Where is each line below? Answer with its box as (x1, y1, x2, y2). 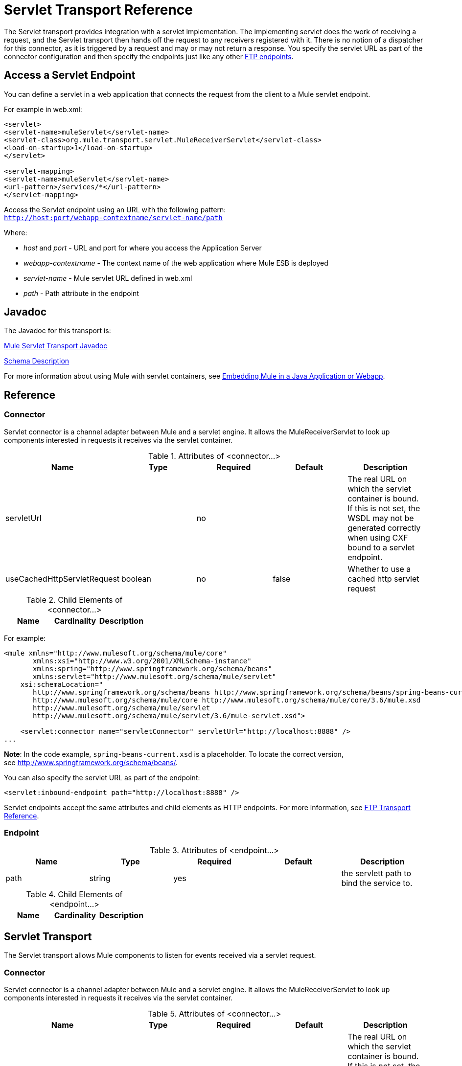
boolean (121, 573, 151, 584)
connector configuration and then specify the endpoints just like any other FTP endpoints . (4, 52, 294, 61)
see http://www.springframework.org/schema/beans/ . (4, 758, 178, 767)
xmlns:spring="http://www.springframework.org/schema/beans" (33, 664, 272, 673)
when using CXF (347, 532, 408, 543)
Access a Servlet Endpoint (4, 69, 136, 82)
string (89, 873, 111, 884)
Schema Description (4, 357, 69, 365)
